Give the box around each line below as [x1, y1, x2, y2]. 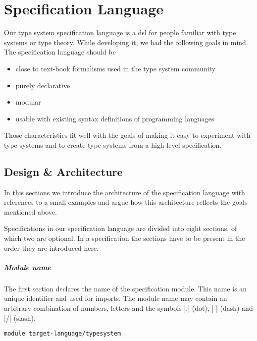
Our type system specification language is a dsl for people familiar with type [4, 27, 236, 38]
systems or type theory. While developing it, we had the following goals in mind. [4, 37, 248, 47]
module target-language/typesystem [4, 330, 121, 338]
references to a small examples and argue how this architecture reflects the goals [4, 197, 248, 207]
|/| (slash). [4, 312, 36, 323]
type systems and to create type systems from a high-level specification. [4, 139, 222, 150]
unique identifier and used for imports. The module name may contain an [4, 293, 227, 303]
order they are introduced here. [4, 242, 99, 253]
